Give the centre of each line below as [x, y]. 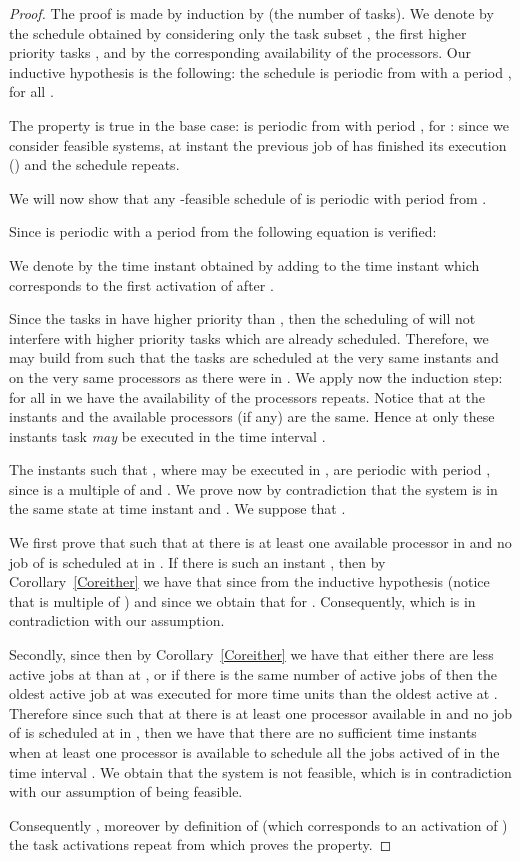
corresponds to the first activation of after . [141, 284]
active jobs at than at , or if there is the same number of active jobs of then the [253, 673]
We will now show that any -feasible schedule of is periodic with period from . [248, 197]
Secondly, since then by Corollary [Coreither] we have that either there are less [251, 654]
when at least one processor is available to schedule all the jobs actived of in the [254, 752]
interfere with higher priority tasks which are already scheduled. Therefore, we [249, 337]
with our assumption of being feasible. [126, 791]
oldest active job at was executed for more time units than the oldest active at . [253, 693]
